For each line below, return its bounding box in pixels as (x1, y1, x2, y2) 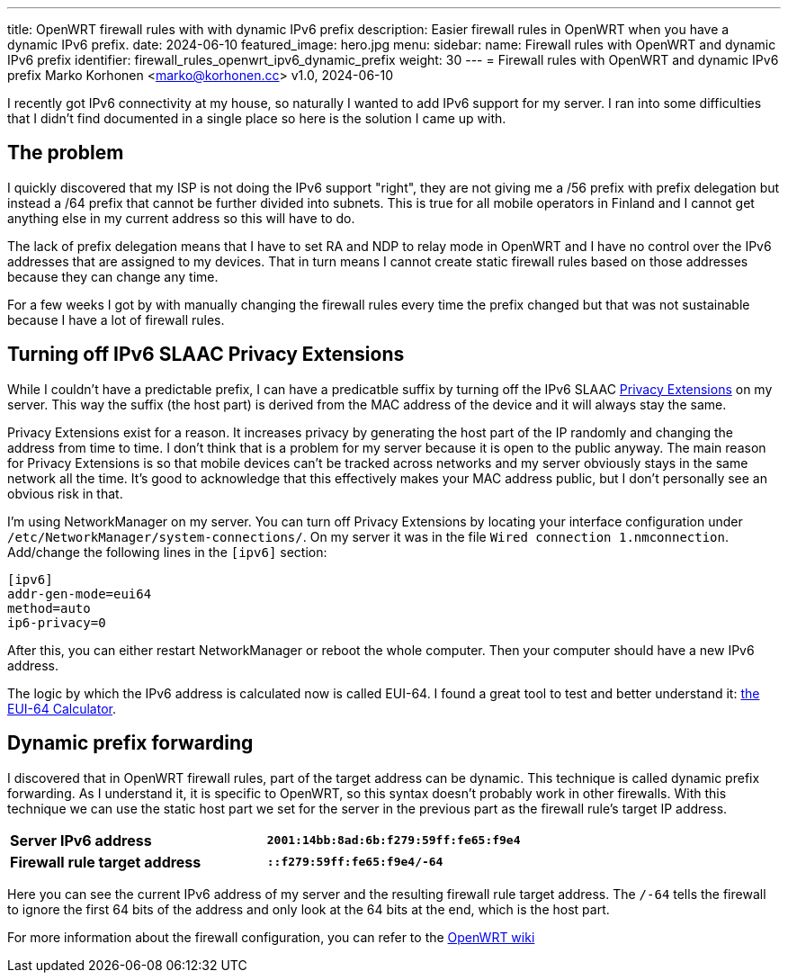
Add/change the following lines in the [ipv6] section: (7, 544, 327, 560)
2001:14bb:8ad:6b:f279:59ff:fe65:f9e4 (266, 833, 521, 848)
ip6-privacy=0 (7, 615, 106, 630)
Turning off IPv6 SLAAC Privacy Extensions (7, 343, 405, 366)
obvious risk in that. (7, 485, 123, 501)
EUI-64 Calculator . (7, 700, 116, 716)
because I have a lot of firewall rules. (7, 311, 225, 328)
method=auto (7, 600, 91, 616)
